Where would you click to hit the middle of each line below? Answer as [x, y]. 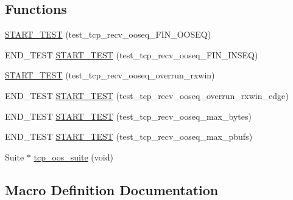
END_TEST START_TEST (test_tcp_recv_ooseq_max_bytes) [128, 116]
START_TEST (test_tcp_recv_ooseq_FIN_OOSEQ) [108, 34]
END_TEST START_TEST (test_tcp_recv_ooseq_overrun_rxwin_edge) [147, 95]
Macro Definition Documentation [112, 189]
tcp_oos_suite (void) [73, 157]
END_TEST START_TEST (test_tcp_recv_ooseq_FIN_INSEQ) [132, 54]
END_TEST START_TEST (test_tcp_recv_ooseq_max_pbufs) [129, 136]
